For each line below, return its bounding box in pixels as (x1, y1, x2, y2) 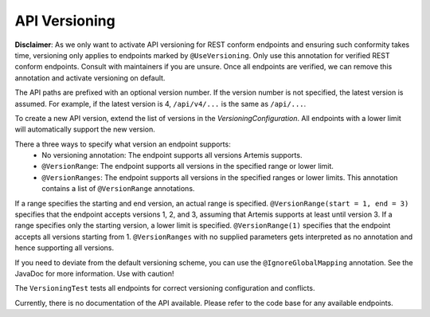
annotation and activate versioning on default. (14, 72, 166, 83)
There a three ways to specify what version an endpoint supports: (14, 139, 231, 149)
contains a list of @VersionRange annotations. (41, 184, 195, 194)
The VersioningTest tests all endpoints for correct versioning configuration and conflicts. (14, 284, 315, 293)
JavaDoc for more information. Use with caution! (14, 268, 174, 278)
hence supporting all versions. (14, 243, 115, 252)
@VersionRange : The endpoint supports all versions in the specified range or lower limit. (41, 162, 334, 171)
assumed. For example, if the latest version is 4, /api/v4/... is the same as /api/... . (14, 99, 307, 108)
